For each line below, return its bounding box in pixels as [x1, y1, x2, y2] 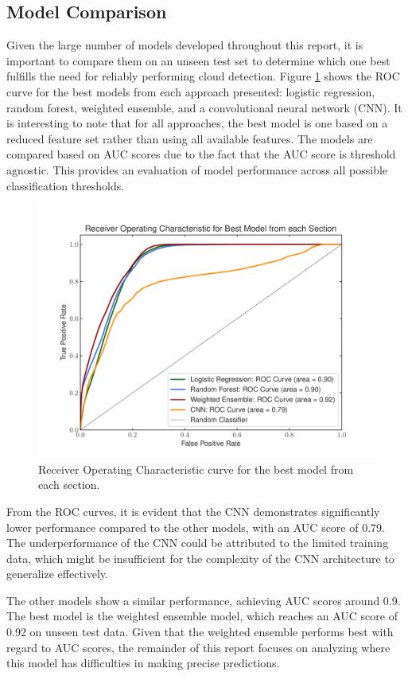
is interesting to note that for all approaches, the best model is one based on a [6, 115, 388, 131]
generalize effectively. [6, 565, 108, 582]
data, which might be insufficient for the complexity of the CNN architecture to [6, 549, 394, 566]
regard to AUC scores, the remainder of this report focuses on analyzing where [6, 639, 391, 655]
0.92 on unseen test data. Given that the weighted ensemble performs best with [6, 623, 394, 640]
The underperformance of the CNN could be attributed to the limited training [6, 534, 389, 551]
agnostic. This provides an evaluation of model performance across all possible [6, 161, 388, 178]
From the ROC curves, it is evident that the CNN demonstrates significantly [6, 502, 380, 519]
